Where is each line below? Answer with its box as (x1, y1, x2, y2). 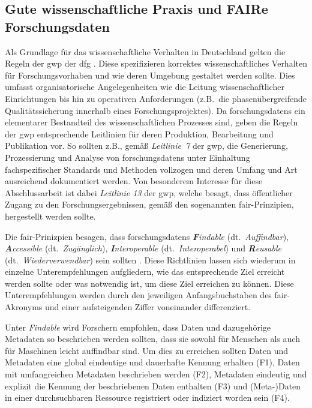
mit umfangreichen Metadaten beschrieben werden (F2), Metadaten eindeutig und (5, 368, 307, 380)
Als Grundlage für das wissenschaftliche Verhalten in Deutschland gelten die (5, 45, 286, 58)
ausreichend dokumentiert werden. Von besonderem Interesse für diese (5, 175, 263, 187)
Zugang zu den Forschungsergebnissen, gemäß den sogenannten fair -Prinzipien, (5, 198, 294, 211)
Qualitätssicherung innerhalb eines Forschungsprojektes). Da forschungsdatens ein (5, 104, 305, 116)
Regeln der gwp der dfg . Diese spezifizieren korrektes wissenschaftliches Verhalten (5, 57, 307, 70)
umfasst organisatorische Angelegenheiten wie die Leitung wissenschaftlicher (5, 80, 284, 93)
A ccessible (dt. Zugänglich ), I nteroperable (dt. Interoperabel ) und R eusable (5, 242, 281, 254)
